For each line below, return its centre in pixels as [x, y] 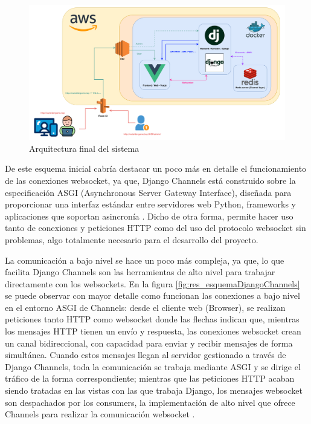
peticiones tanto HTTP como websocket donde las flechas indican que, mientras [152, 319]
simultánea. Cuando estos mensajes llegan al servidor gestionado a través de [146, 355]
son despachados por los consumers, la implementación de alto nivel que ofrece [150, 402]
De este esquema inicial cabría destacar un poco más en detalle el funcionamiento [156, 168]
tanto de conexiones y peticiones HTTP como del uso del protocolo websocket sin [155, 228]
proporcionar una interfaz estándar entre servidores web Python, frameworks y [150, 204]
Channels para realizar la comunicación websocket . [100, 414]
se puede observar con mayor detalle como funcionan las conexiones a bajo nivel [152, 295]
